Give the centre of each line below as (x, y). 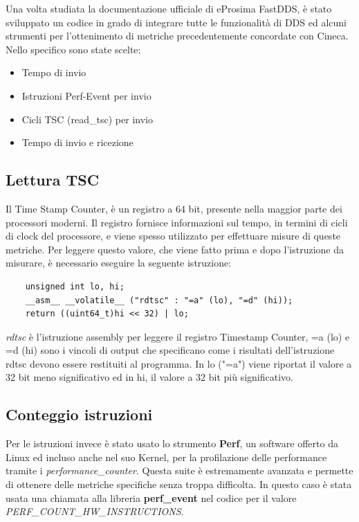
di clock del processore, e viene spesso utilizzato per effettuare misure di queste (173, 236)
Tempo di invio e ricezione (77, 142)
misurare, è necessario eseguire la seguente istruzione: (119, 263)
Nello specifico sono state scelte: (73, 49)
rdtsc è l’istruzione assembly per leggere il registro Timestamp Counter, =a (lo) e (178, 336)
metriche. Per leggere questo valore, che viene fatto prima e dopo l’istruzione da (175, 249)
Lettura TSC (53, 180)
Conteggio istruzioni (79, 414)
